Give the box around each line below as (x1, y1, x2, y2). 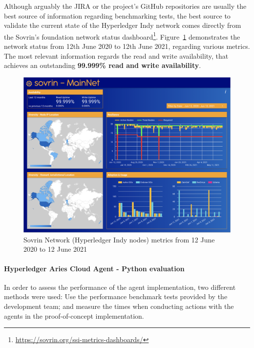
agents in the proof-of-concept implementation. (4, 310, 144, 321)
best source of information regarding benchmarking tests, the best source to (4, 10, 231, 21)
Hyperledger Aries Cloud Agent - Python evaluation (4, 263, 185, 273)
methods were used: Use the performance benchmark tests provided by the (4, 291, 228, 302)
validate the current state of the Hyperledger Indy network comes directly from (4, 20, 241, 30)
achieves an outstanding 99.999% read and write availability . (4, 60, 201, 70)
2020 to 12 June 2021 (23, 244, 87, 254)
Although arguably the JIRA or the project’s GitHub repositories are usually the (4, 1, 247, 11)
